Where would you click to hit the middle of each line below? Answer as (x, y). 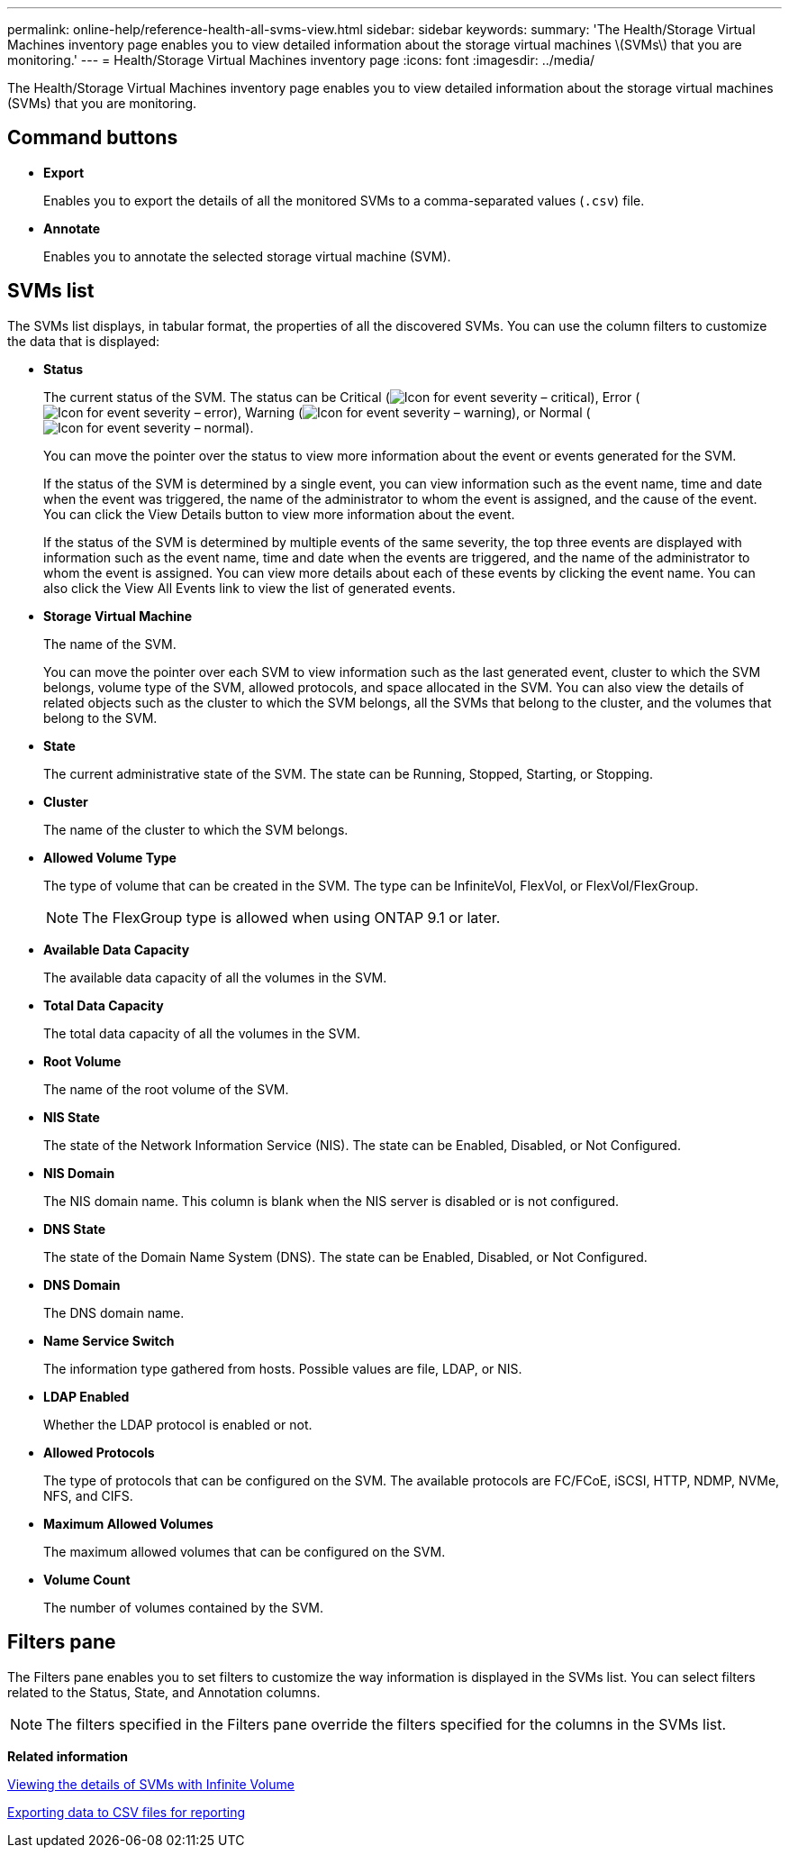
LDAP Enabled (86, 1396)
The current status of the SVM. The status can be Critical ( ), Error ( (342, 397)
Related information (68, 1756)
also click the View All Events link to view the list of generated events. (249, 588)
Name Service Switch (109, 1340)
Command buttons (93, 138)
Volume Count (87, 1579)
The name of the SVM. (110, 644)
